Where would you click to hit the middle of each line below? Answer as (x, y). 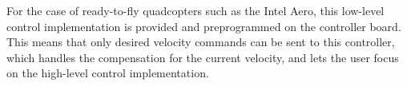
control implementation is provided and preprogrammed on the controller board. (204, 26)
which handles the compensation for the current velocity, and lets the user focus (203, 57)
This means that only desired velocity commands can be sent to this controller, (201, 42)
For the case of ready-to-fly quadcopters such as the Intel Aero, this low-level (195, 10)
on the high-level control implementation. (108, 73)
